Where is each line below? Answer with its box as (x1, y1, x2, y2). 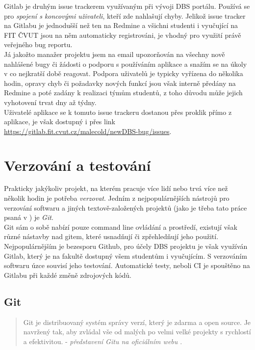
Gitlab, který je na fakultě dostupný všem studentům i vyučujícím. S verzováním (4, 250, 247, 261)
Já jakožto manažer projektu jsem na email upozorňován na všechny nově (4, 49, 225, 59)
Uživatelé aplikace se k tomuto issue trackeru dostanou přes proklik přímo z (4, 107, 232, 117)
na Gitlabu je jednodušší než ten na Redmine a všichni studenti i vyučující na (4, 20, 238, 30)
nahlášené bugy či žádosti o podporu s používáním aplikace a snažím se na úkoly (4, 58, 247, 69)
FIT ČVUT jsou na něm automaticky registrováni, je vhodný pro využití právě (4, 29, 241, 40)
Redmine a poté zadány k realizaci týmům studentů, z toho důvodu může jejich (4, 87, 243, 98)
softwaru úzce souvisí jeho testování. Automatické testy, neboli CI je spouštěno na (4, 260, 250, 270)
